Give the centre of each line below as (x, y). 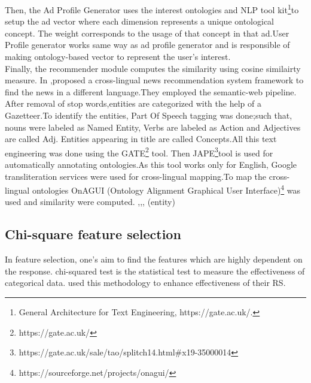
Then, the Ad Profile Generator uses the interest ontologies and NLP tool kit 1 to (152, 9)
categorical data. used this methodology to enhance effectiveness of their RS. (145, 283)
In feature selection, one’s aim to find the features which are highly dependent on (154, 259)
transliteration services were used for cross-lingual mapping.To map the (136, 176)
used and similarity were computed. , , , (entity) (90, 202)
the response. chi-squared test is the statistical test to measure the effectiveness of (155, 271)
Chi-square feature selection (93, 234)
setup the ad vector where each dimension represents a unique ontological (139, 21)
